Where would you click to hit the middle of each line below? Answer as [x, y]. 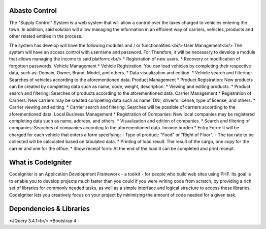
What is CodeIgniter [40, 162]
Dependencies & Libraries [50, 209]
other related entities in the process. [46, 36]
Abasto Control [33, 11]
